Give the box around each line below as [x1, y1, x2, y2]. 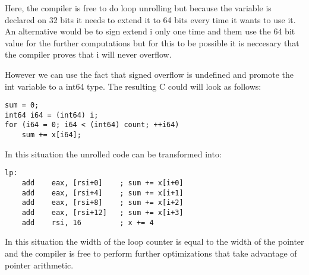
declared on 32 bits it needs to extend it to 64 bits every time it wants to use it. [5, 13, 296, 26]
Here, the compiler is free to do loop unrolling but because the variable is [5, 2, 272, 14]
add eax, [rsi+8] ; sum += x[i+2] [21, 198, 184, 207]
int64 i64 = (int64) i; [5, 110, 99, 119]
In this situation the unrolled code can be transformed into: [5, 147, 222, 160]
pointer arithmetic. [5, 258, 74, 271]
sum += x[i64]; [21, 131, 81, 140]
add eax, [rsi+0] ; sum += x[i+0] [21, 179, 184, 188]
